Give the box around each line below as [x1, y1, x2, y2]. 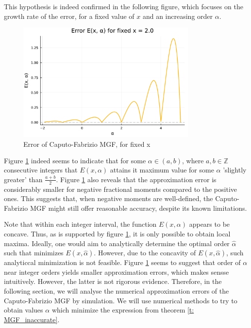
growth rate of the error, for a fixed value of [4, 11, 134, 21]
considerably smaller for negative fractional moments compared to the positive [4, 184, 237, 194]
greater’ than [4, 174, 43, 184]
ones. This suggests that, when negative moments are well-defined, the [4, 193, 213, 203]
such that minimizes [4, 248, 64, 258]
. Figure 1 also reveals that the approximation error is [56, 174, 217, 184]
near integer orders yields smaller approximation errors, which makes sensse [4, 266, 229, 277]
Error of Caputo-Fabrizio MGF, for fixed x [23, 139, 151, 149]
